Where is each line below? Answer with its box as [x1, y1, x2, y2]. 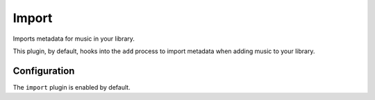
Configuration [12, 65, 75, 77]
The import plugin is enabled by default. [12, 83, 131, 91]
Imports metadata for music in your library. [12, 34, 135, 43]
